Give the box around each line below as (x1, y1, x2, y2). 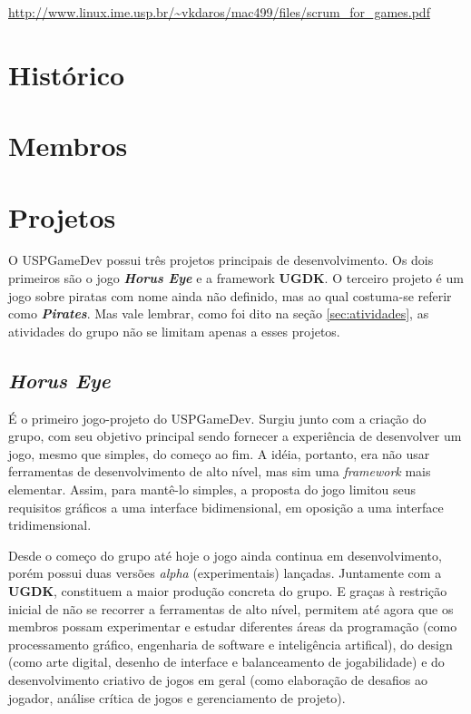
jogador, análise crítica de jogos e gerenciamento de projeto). (8, 688, 346, 707)
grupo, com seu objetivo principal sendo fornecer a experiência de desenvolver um (8, 426, 462, 445)
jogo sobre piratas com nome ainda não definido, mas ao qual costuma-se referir (8, 286, 452, 305)
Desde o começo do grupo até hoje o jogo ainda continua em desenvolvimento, (8, 545, 442, 564)
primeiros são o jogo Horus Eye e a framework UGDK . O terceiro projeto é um (8, 269, 464, 288)
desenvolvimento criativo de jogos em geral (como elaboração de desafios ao (8, 670, 427, 689)
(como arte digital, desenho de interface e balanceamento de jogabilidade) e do (8, 652, 445, 671)
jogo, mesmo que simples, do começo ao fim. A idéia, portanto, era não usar (8, 444, 430, 463)
